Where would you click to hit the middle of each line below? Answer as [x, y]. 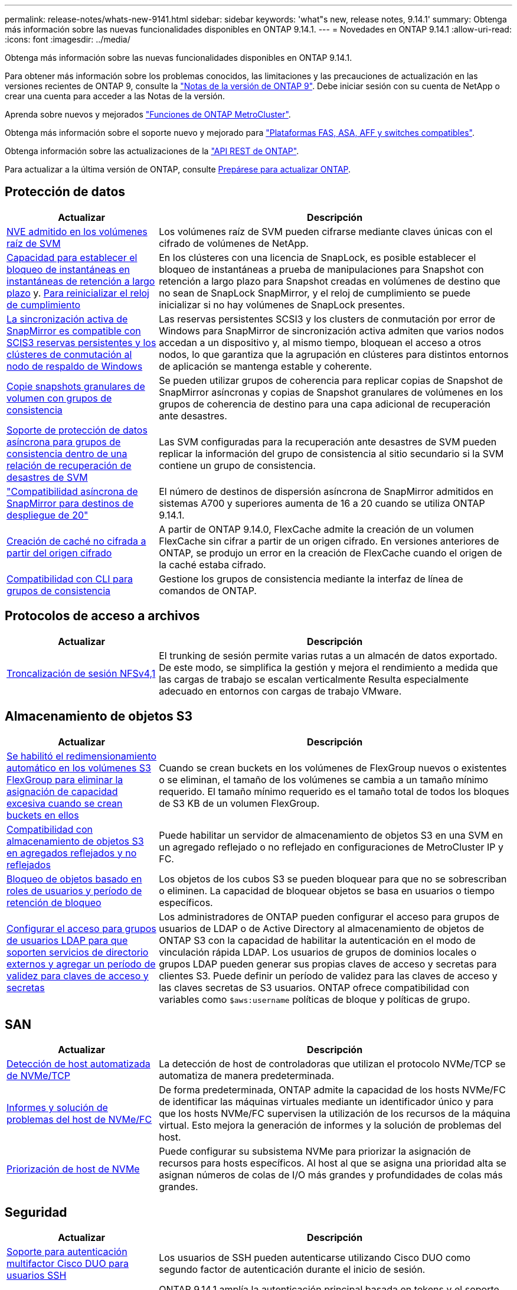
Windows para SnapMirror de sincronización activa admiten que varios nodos [331, 330]
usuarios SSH [37, 1276]
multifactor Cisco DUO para [68, 1264]
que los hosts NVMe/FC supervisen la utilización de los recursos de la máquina [335, 1114]
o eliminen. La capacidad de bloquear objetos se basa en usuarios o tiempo [327, 890]
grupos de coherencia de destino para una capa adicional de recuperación [325, 404]
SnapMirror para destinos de [70, 503]
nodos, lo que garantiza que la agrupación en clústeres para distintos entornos [334, 354]
